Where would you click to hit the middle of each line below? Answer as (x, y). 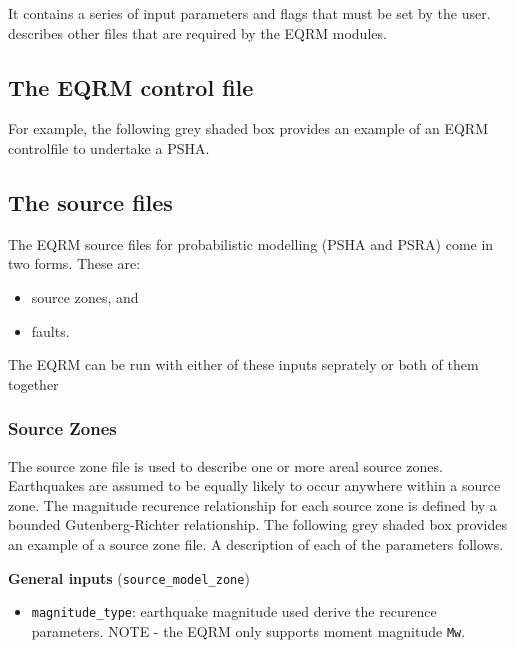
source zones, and (85, 296)
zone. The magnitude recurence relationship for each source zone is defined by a (252, 504)
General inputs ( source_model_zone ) (129, 577)
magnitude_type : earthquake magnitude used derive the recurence (234, 611)
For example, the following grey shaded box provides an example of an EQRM (248, 128)
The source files (90, 201)
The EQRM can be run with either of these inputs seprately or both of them (243, 364)
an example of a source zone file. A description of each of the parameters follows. (256, 543)
